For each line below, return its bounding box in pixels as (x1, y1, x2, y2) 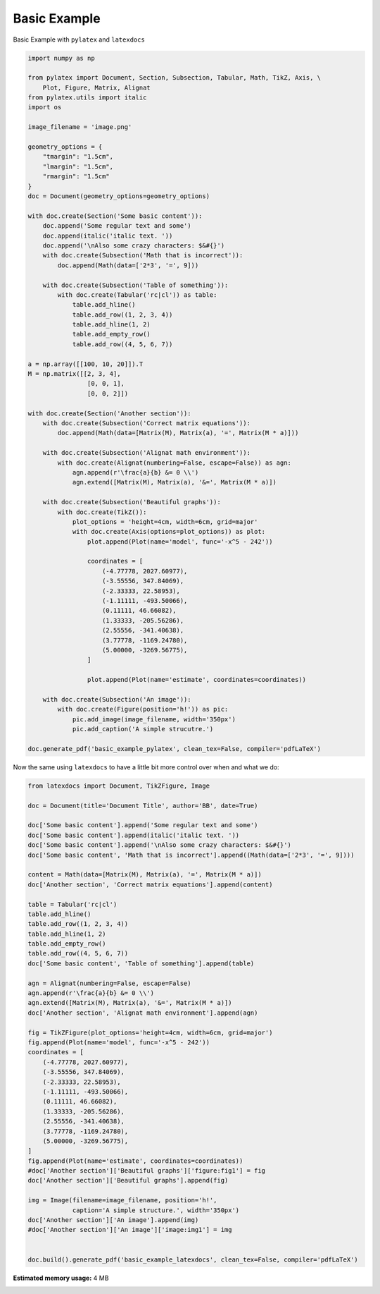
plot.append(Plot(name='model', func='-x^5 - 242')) (87, 537, 273, 546)
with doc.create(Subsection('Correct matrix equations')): (42, 419, 251, 427)
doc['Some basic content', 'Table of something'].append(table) (27, 959, 255, 968)
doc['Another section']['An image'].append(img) (27, 1216, 199, 1224)
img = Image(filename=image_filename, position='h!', (27, 1196, 217, 1204)
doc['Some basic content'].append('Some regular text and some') (27, 822, 258, 829)
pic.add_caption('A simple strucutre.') (72, 725, 214, 733)
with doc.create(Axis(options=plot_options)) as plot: (72, 527, 266, 536)
